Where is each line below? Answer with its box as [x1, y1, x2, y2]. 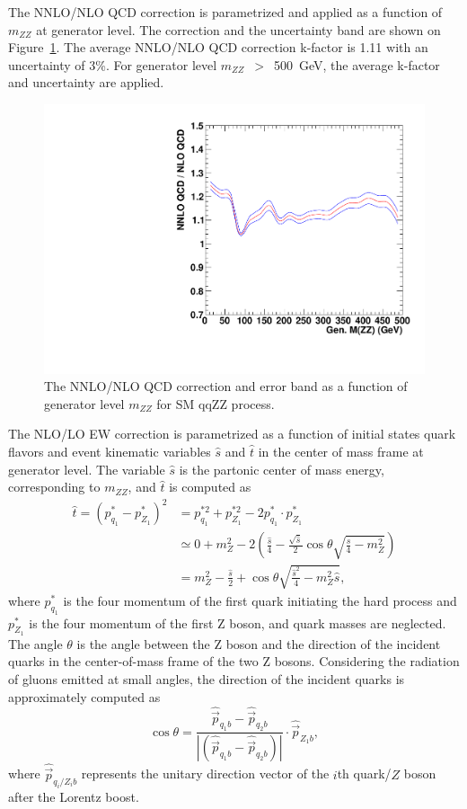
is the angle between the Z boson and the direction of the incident [76, 634, 441, 653]
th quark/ [337, 764, 392, 783]
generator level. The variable [8, 459, 165, 478]
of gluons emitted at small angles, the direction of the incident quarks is [8, 670, 405, 689]
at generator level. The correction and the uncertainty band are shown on [36, 20, 441, 39]
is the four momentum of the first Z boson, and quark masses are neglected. [29, 613, 446, 632]
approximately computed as [8, 687, 161, 706]
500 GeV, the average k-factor [273, 55, 440, 74]
